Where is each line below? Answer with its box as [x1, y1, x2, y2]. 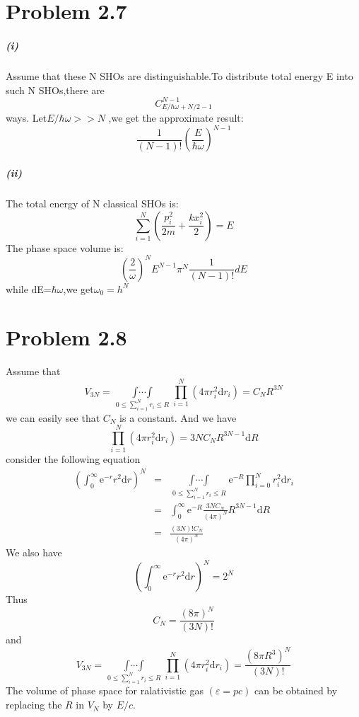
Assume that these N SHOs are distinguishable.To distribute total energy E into [6, 68, 353, 83]
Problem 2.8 [6, 323, 127, 352]
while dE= [6, 281, 52, 296]
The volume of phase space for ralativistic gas [6, 683, 204, 698]
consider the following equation [6, 452, 141, 466]
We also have [6, 544, 62, 559]
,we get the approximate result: [108, 110, 244, 125]
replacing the [6, 697, 62, 712]
